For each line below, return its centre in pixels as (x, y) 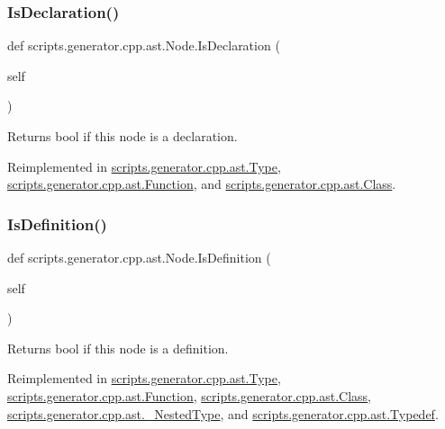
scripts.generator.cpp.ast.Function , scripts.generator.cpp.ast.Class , (190, 395)
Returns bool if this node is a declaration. (123, 136)
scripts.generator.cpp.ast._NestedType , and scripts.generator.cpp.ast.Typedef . (223, 413)
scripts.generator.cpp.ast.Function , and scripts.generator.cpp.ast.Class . (202, 184)
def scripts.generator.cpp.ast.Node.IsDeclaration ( (144, 45)
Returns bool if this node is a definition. (118, 348)
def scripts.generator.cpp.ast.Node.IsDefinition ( (139, 257)
